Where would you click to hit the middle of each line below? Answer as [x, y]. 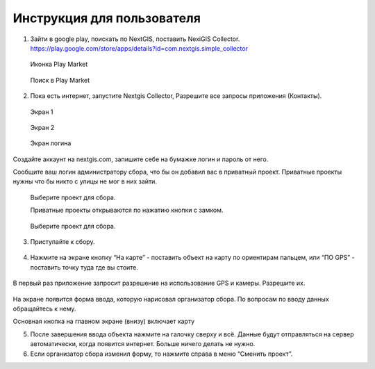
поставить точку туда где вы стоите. [84, 267]
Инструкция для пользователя [107, 18]
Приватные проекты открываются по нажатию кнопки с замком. [127, 210]
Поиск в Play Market [60, 80]
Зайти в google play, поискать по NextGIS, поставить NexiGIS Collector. [135, 39]
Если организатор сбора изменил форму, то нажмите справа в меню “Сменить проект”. [161, 354]
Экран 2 [42, 127]
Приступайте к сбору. [62, 242]
